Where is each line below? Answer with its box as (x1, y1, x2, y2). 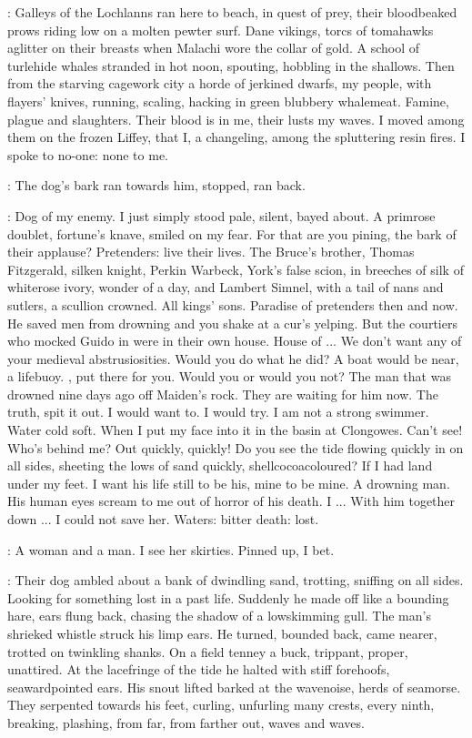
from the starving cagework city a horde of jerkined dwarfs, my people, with (7, 74, 432, 93)
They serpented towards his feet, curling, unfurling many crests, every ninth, (7, 695, 435, 714)
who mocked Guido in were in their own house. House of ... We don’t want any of (7, 331, 462, 350)
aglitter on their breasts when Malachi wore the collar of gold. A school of (7, 38, 420, 57)
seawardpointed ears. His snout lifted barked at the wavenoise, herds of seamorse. (7, 677, 461, 696)
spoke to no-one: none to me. (7, 145, 169, 164)
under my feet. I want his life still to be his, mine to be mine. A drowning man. (7, 473, 450, 492)
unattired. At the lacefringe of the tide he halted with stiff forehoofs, (7, 660, 390, 679)
